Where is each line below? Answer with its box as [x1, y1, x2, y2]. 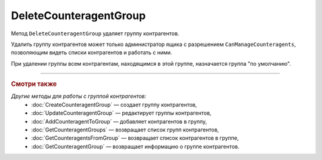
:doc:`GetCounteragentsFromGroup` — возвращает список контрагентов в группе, [31, 134, 239, 141]
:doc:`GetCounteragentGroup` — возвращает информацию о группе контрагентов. [31, 143, 240, 150]
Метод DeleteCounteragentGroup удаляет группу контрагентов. [11, 30, 179, 37]
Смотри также [11, 80, 57, 88]
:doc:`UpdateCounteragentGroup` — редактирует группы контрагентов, [31, 109, 212, 116]
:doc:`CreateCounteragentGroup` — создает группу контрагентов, [31, 101, 197, 108]
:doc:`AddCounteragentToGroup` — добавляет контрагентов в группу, [31, 118, 208, 125]
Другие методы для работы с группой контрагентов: [11, 93, 147, 100]
